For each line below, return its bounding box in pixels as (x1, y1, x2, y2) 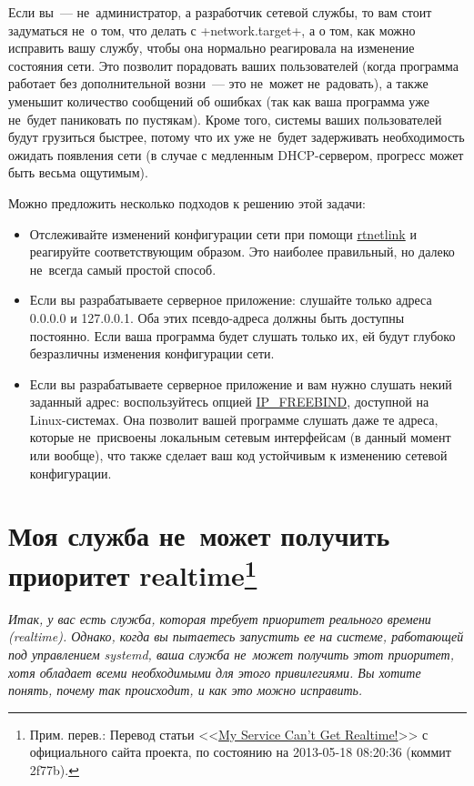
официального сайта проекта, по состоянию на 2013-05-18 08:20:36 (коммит (29, 742, 451, 761)
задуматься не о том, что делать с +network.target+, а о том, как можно (8, 20, 416, 39)
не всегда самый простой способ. (29, 259, 217, 278)
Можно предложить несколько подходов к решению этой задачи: (8, 193, 366, 212)
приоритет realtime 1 (8, 552, 257, 593)
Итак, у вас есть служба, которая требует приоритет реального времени (8, 609, 431, 628)
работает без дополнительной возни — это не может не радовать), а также (8, 74, 429, 93)
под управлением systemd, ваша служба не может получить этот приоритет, (8, 645, 454, 664)
